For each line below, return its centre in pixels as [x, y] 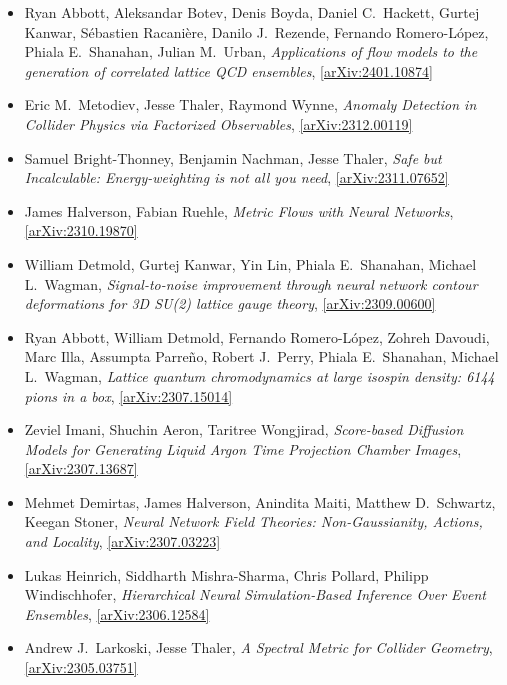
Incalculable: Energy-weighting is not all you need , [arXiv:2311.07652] [236, 177]
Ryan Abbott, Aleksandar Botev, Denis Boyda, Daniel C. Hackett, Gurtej [252, 12]
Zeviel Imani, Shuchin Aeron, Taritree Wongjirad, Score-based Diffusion [244, 429]
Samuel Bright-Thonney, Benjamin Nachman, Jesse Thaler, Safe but [233, 157]
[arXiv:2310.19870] [81, 230]
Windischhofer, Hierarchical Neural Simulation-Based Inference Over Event [255, 594]
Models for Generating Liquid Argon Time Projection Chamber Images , [243, 448]
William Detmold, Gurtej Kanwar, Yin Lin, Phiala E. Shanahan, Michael [250, 263]
